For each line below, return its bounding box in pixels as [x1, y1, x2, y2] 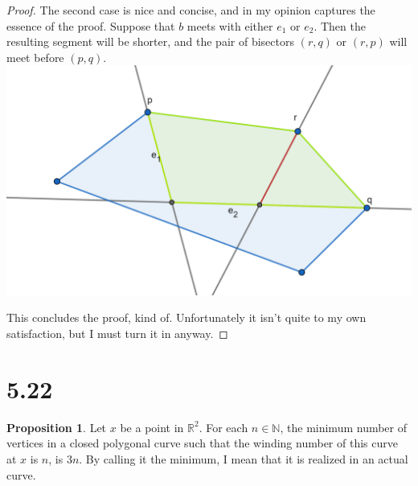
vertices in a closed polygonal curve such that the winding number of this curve [6, 435, 398, 451]
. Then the [313, 17, 366, 34]
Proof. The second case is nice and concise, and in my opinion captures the [6, 2, 375, 18]
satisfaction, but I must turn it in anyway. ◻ [6, 325, 228, 342]
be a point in [120, 418, 184, 435]
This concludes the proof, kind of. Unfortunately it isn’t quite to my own [6, 309, 367, 326]
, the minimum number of [280, 418, 408, 435]
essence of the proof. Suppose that [6, 17, 175, 34]
